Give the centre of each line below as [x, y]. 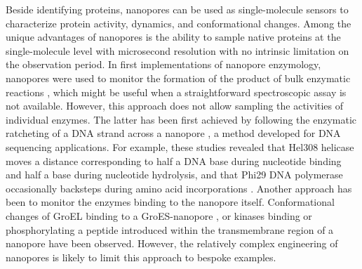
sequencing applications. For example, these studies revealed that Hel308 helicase [180, 146]
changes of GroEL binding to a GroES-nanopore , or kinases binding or [159, 215]
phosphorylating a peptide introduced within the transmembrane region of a [170, 229]
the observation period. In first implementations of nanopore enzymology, [163, 64]
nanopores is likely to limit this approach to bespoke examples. [141, 257]
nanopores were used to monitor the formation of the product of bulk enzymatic [178, 78]
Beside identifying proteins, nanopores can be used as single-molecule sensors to [177, 9]
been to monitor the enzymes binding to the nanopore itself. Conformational [170, 202]
